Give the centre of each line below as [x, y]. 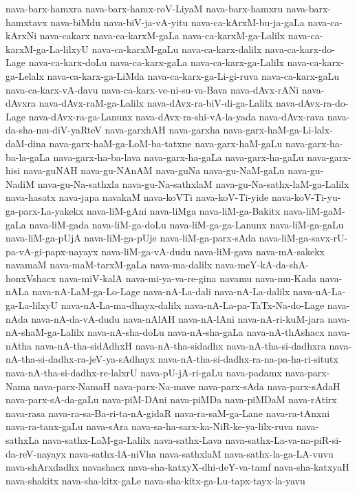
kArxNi [21, 35]
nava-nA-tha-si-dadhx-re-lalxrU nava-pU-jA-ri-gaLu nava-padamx [144, 373]
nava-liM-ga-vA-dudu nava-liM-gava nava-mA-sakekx [213, 251]
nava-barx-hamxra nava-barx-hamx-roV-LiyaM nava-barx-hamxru [144, 8]
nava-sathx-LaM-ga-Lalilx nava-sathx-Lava [132, 440]
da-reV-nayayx [36, 453]
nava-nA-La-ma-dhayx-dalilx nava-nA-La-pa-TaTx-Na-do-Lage [193, 305]
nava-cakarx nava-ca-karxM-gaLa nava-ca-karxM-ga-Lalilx [162, 35]
